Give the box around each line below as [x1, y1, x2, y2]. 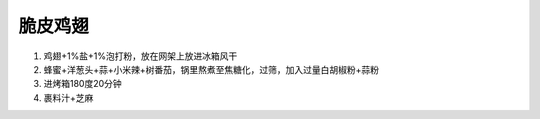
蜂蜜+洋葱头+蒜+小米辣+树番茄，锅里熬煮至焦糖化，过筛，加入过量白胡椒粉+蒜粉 [43, 63, 380, 75]
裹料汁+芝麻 [43, 91, 94, 104]
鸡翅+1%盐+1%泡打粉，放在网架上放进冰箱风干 [43, 50, 238, 62]
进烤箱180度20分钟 [43, 78, 122, 90]
